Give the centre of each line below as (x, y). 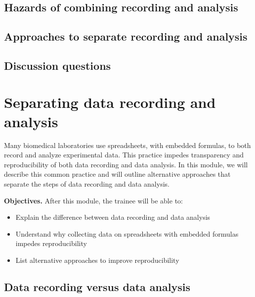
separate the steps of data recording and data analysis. (87, 184)
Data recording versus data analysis (97, 286)
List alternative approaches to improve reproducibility (97, 260)
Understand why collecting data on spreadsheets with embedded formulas (127, 233)
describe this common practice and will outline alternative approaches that (117, 174)
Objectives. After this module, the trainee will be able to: (93, 200)
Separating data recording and (110, 102)
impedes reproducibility (51, 243)
